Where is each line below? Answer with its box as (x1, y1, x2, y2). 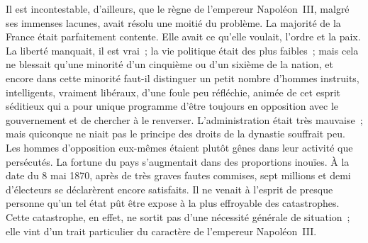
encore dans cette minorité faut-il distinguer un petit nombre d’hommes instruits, (6, 70, 359, 85)
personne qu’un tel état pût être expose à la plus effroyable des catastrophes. (6, 196, 340, 210)
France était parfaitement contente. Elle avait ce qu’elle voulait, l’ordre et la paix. (6, 29, 361, 44)
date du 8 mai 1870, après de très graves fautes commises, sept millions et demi (6, 168, 351, 183)
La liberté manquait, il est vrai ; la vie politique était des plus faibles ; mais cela (6, 43, 359, 57)
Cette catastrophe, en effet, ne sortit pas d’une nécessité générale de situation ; (6, 209, 350, 224)
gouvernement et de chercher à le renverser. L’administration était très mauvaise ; (6, 112, 363, 127)
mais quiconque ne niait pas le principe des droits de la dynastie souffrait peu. (6, 126, 345, 141)
